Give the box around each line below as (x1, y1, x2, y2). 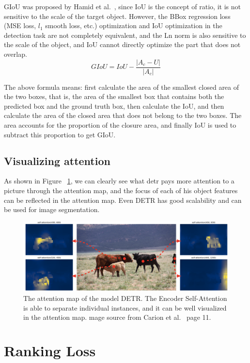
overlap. (4, 49, 27, 59)
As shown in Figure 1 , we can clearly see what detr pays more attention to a (4, 176, 234, 186)
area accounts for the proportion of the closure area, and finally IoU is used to (4, 120, 236, 130)
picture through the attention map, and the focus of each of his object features (4, 185, 238, 195)
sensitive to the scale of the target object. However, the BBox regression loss (4, 11, 231, 21)
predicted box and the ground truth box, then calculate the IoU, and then (4, 100, 224, 111)
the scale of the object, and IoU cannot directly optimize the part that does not (4, 39, 241, 49)
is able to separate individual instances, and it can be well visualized (23, 302, 227, 313)
